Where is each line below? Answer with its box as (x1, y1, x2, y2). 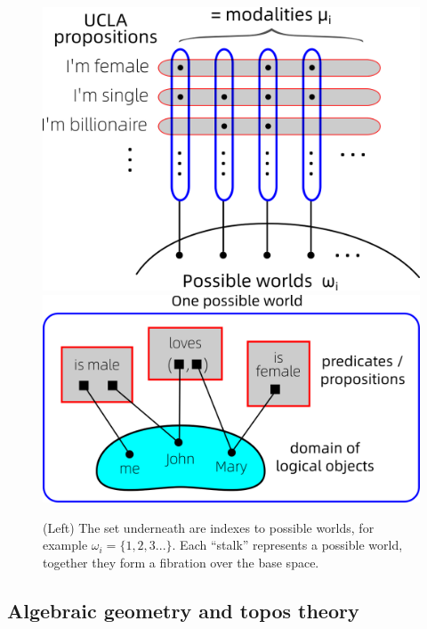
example (43, 535, 88, 554)
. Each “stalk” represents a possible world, (172, 535, 403, 554)
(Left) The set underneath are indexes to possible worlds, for (43, 518, 375, 536)
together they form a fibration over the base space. (43, 552, 319, 571)
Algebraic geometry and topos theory (7, 596, 359, 624)
